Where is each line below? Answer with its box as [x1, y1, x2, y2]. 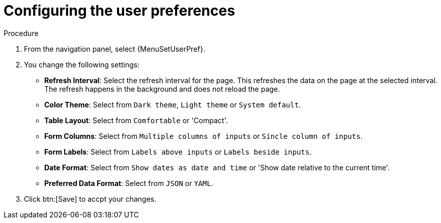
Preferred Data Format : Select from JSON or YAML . [44, 178, 214, 188]
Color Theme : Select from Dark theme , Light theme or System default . [44, 100, 301, 109]
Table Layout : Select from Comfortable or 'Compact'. [44, 116, 228, 125]
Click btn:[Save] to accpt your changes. [24, 194, 157, 203]
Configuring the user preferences [4, 2, 236, 19]
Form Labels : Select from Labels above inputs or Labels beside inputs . [44, 147, 312, 156]
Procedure [4, 28, 39, 38]
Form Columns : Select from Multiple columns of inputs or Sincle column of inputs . [44, 131, 363, 140]
